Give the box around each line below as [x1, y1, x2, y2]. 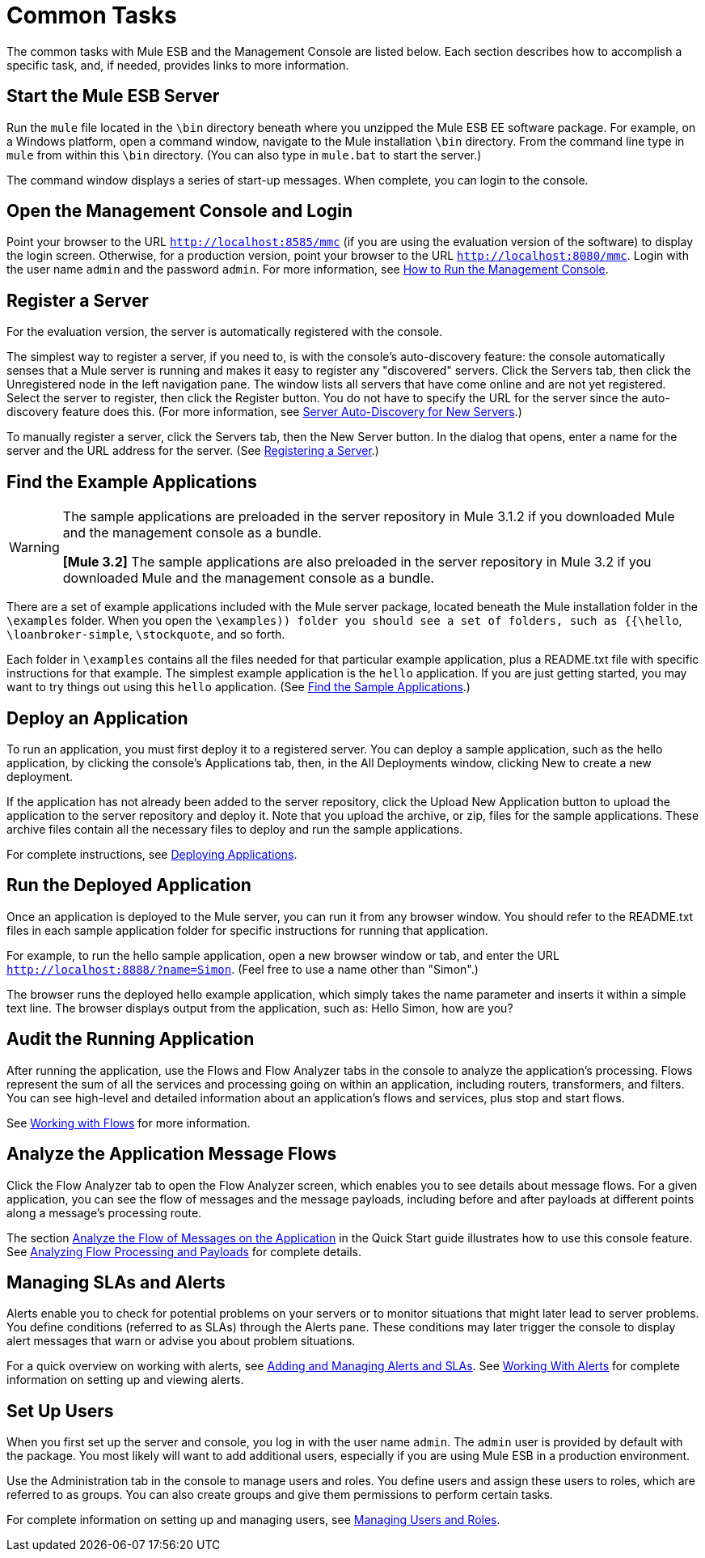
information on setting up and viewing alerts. [6, 1373, 244, 1387]
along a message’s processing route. [6, 1205, 202, 1220]
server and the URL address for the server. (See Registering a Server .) [6, 444, 379, 458]
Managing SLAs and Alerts [6, 1271, 226, 1293]
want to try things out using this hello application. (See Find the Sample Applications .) [6, 680, 471, 694]
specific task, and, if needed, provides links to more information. [6, 57, 349, 72]
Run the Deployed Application [6, 875, 251, 896]
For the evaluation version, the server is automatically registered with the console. [6, 325, 443, 339]
